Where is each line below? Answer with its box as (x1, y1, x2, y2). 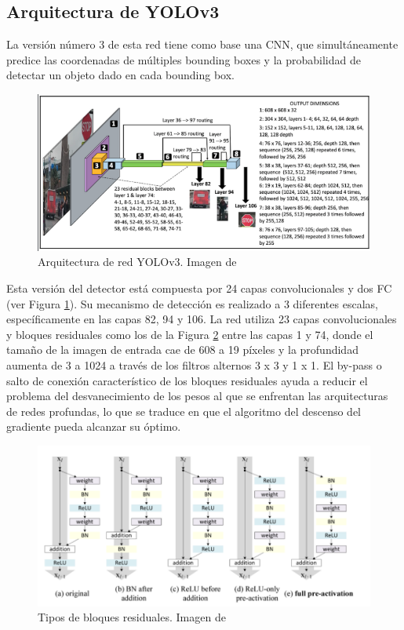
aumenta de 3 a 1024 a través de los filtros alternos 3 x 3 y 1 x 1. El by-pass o (6, 357, 382, 373)
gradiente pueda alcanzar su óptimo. (6, 418, 181, 435)
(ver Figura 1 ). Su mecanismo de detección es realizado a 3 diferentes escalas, (6, 295, 378, 311)
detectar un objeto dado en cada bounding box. (6, 67, 235, 83)
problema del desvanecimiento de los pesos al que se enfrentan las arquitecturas (6, 388, 388, 404)
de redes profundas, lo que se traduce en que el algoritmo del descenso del (6, 402, 362, 419)
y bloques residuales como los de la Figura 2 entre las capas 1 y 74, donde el (6, 326, 373, 342)
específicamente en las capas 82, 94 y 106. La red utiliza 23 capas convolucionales (6, 311, 397, 327)
